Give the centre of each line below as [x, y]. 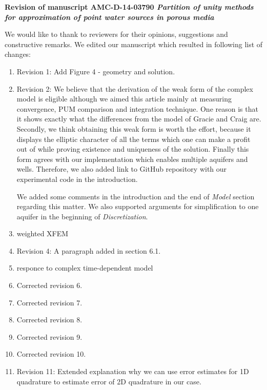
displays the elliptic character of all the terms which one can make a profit [133, 139]
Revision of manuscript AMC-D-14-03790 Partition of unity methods [129, 7]
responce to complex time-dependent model [85, 268]
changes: [18, 54]
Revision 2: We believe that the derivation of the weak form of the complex [135, 88]
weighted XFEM [43, 233]
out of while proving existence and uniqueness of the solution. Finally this [133, 149]
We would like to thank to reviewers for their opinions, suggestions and [116, 34]
